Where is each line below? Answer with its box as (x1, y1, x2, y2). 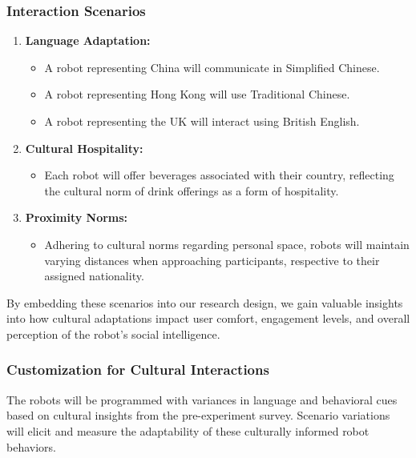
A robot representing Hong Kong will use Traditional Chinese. (44, 86, 350, 102)
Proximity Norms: (25, 209, 128, 226)
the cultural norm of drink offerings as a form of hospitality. (44, 182, 339, 199)
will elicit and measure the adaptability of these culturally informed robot (6, 422, 370, 439)
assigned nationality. (44, 267, 144, 284)
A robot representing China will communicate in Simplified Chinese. (44, 58, 380, 75)
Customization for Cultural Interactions (6, 360, 269, 380)
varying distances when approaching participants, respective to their (44, 251, 380, 268)
